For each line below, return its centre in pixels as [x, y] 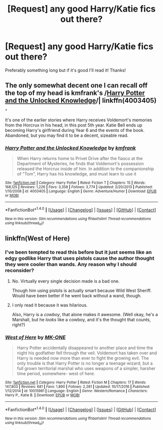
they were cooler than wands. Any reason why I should [71, 264]
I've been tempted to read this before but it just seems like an [78, 252]
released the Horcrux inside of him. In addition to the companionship [85, 169]
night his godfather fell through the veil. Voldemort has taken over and [87, 353]
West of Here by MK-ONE [35, 337]
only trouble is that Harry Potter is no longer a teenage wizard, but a [85, 363]
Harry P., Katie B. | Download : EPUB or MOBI [42, 395]
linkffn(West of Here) [38, 239]
